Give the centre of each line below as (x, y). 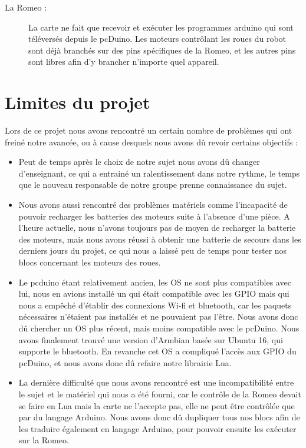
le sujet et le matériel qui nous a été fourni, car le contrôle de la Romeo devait (160, 394)
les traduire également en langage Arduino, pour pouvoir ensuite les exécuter (157, 428)
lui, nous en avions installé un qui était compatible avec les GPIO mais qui (154, 293)
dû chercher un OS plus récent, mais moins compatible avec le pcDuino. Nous (159, 328)
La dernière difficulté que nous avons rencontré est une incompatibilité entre (156, 382)
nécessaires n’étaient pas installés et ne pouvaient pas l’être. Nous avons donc (158, 316)
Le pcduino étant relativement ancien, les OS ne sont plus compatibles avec (155, 282)
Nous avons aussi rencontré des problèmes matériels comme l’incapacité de (153, 205)
